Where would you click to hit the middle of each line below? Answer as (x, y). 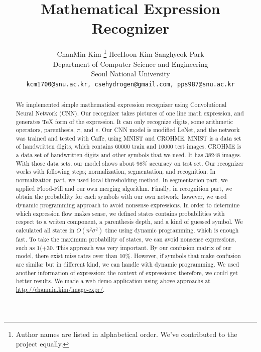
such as (25, 247)
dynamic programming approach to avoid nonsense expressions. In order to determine (128, 205)
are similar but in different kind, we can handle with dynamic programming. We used (127, 264)
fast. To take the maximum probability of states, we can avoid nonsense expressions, (126, 239)
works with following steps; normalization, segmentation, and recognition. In (116, 171)
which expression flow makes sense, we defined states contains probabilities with (120, 213)
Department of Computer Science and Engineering (130, 64)
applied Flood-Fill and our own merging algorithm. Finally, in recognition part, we (124, 188)
